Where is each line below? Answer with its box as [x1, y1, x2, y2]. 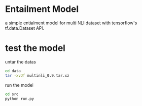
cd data [5, 68, 21, 73]
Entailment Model [5, 3, 79, 15]
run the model [5, 82, 34, 88]
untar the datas [5, 58, 36, 65]
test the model [5, 43, 66, 54]
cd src [5, 92, 19, 97]
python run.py [5, 96, 35, 101]
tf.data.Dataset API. [5, 25, 44, 31]
